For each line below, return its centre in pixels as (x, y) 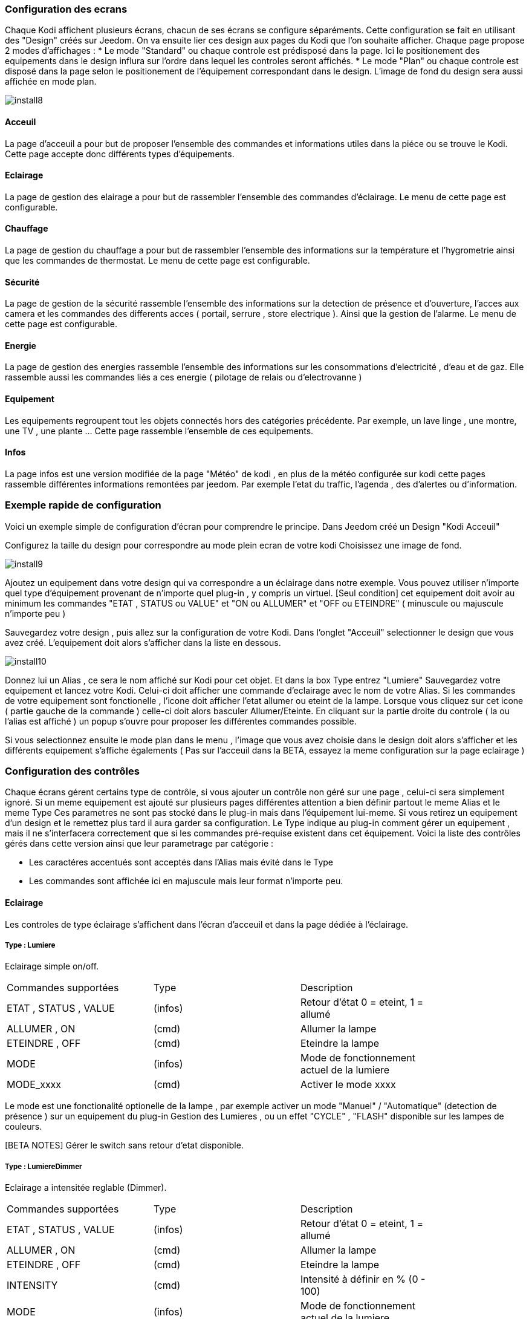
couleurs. (24, 1127)
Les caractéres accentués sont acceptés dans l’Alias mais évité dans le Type (181, 862)
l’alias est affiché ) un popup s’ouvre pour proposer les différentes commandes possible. (181, 721)
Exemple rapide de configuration (83, 505)
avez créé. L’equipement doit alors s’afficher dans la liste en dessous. (143, 642)
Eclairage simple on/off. (52, 966)
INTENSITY (32, 1285)
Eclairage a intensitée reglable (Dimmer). (86, 1188)
